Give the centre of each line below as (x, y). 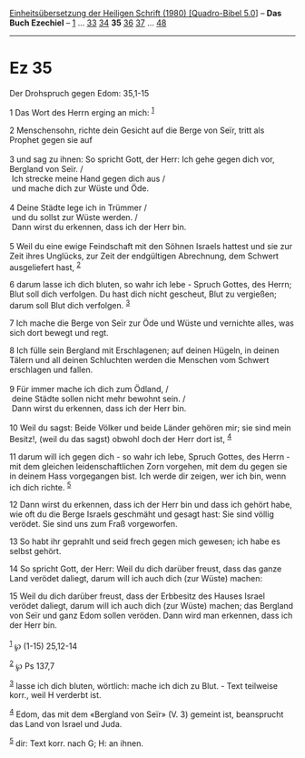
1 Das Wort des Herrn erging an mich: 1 (82, 111)
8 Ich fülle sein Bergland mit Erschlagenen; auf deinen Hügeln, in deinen (144, 350)
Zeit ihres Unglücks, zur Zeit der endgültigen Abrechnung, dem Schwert (144, 256)
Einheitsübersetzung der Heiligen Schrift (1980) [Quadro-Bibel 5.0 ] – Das (146, 13)
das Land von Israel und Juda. (66, 723)
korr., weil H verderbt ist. (55, 695)
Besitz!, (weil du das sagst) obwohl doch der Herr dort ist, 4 (121, 438)
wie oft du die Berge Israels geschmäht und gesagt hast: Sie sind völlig (142, 514)
